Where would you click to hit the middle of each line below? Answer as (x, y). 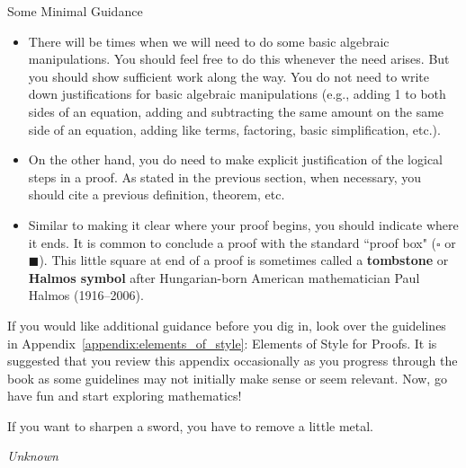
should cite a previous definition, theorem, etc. (157, 194)
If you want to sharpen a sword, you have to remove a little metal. (191, 425)
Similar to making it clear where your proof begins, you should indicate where (243, 224)
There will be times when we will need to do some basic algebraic (209, 41)
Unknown (33, 456)
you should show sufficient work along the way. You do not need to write (229, 76)
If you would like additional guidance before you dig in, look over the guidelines (227, 325)
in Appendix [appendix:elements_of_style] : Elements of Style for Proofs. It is (222, 343)
